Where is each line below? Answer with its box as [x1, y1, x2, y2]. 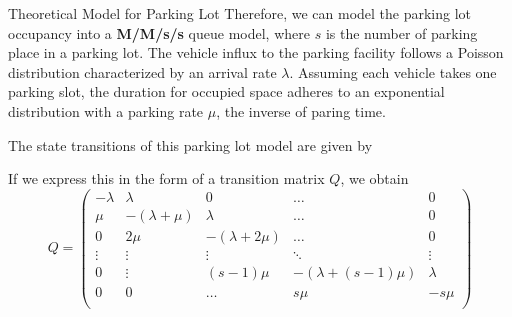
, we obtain [340, 168, 409, 189]
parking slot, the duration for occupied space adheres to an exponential [8, 81, 445, 102]
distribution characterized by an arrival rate [8, 61, 277, 82]
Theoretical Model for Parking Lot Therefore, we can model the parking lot [8, 3, 472, 23]
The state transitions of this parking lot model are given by [8, 134, 373, 155]
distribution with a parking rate [8, 100, 204, 121]
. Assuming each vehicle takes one [289, 61, 497, 82]
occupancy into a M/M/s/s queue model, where [8, 22, 310, 43]
